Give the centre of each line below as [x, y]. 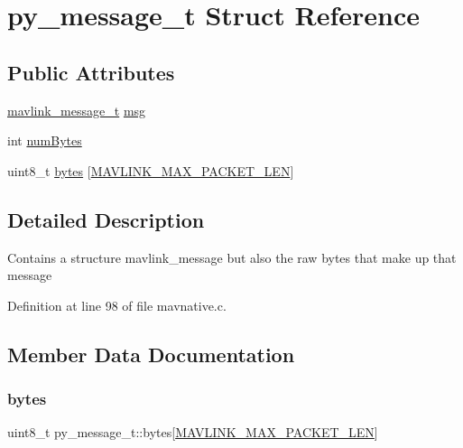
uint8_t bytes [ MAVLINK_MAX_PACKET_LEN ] [151, 170]
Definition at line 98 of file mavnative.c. [117, 305]
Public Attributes [91, 72]
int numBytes [45, 140]
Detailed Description [106, 219]
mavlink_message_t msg [77, 110]
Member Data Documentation [151, 354]
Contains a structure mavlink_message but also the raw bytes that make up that [232, 257]
